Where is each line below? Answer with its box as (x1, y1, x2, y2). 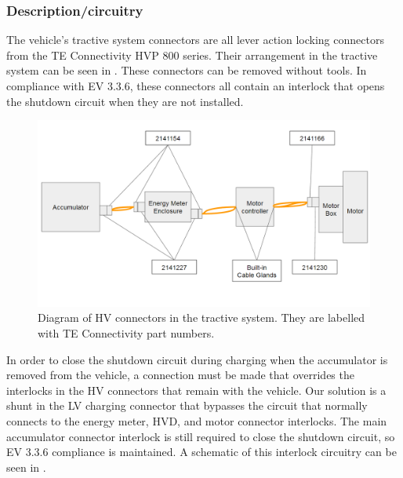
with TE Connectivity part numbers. (38, 325, 215, 341)
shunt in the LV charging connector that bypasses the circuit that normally (6, 397, 368, 414)
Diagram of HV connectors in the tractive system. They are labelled (38, 309, 365, 326)
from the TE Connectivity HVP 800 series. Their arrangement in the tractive (6, 46, 378, 63)
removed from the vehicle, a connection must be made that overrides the (6, 367, 354, 383)
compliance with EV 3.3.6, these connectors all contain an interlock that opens (6, 78, 385, 93)
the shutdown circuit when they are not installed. (6, 93, 244, 109)
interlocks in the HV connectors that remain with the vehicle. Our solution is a (6, 381, 387, 398)
